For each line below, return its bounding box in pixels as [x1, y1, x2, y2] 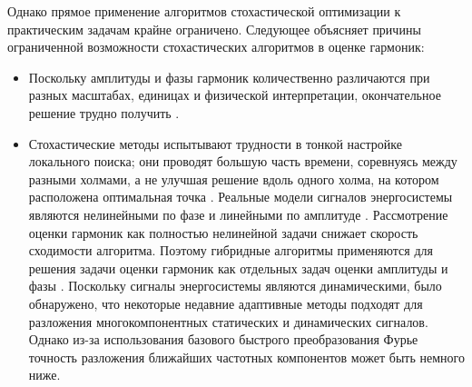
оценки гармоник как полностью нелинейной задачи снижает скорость [28, 223, 418, 242]
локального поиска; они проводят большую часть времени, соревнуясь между [28, 152, 457, 171]
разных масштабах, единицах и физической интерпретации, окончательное [28, 85, 441, 104]
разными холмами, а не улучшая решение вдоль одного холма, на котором [28, 169, 439, 188]
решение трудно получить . [28, 103, 180, 122]
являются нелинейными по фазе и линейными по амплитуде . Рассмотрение [28, 204, 448, 223]
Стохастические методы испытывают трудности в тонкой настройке [28, 134, 402, 153]
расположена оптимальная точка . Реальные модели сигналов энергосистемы [28, 187, 453, 206]
